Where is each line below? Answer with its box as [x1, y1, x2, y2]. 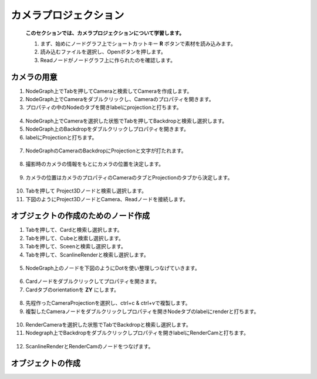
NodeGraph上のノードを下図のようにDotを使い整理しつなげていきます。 [25, 265, 200, 271]
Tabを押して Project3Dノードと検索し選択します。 [25, 187, 147, 194]
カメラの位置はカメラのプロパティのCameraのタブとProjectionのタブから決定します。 [25, 174, 233, 181]
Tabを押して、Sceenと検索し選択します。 [25, 243, 126, 250]
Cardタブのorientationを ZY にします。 [25, 286, 120, 293]
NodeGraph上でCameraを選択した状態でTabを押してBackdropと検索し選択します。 [25, 117, 228, 124]
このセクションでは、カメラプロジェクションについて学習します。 [25, 29, 185, 36]
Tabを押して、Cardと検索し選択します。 [25, 227, 123, 234]
